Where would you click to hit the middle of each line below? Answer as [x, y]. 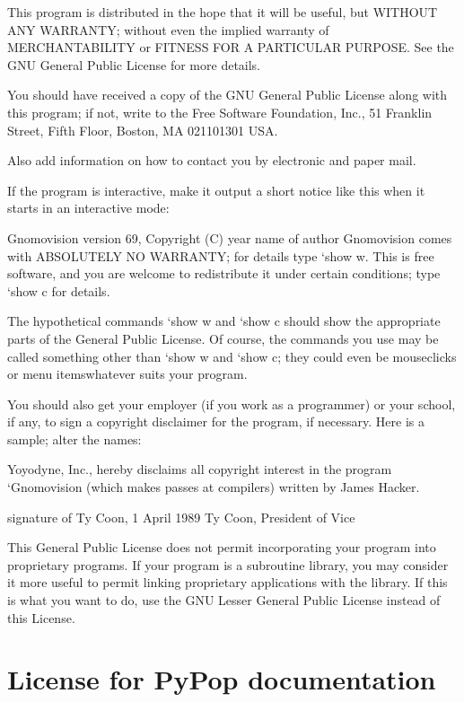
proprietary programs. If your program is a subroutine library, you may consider [228, 564]
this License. [41, 617]
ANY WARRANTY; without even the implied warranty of [168, 29]
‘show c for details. [59, 290]
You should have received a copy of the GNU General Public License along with [228, 95]
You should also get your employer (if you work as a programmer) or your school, [232, 404]
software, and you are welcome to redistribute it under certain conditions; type [224, 273]
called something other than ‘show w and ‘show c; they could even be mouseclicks [232, 356]
